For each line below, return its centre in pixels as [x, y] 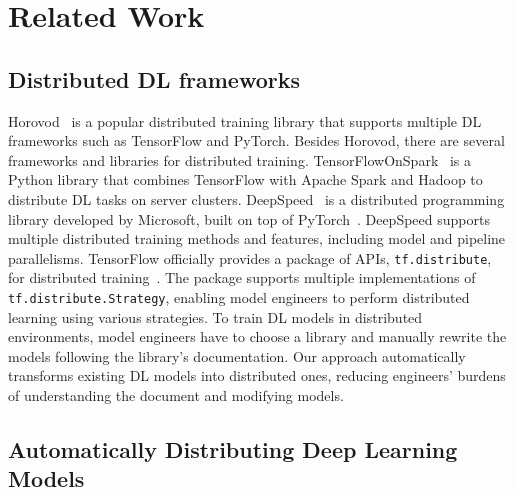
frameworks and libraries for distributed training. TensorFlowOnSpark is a [240, 159]
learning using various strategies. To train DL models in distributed [215, 316]
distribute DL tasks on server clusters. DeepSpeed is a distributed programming [256, 198]
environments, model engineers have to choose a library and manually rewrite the [257, 336]
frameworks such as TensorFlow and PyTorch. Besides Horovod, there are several [256, 140]
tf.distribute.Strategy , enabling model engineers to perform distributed [239, 296]
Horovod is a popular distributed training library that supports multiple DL [245, 120]
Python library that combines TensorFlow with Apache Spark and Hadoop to [245, 179]
